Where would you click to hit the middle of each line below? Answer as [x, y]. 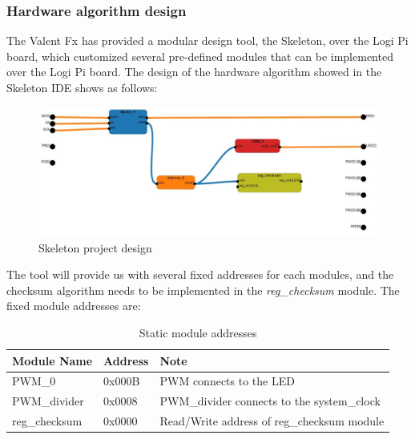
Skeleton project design [95, 247]
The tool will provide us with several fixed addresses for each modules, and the [200, 274]
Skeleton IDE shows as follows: [82, 87]
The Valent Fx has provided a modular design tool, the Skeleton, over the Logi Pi [207, 40]
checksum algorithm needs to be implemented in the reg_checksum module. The [203, 290]
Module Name [52, 360]
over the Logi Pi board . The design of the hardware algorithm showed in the [194, 72]
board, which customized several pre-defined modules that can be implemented [200, 56]
